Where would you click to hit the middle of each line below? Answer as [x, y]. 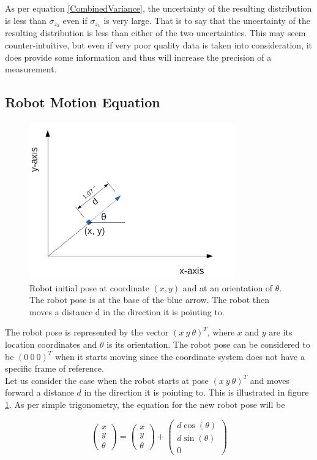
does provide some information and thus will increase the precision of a [138, 57]
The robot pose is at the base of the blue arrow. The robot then [149, 300]
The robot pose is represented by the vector [87, 332]
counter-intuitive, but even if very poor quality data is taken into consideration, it [159, 45]
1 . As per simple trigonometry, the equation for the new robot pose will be [145, 404]
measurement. [31, 69]
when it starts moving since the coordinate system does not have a [180, 356]
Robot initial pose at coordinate [89, 287]
